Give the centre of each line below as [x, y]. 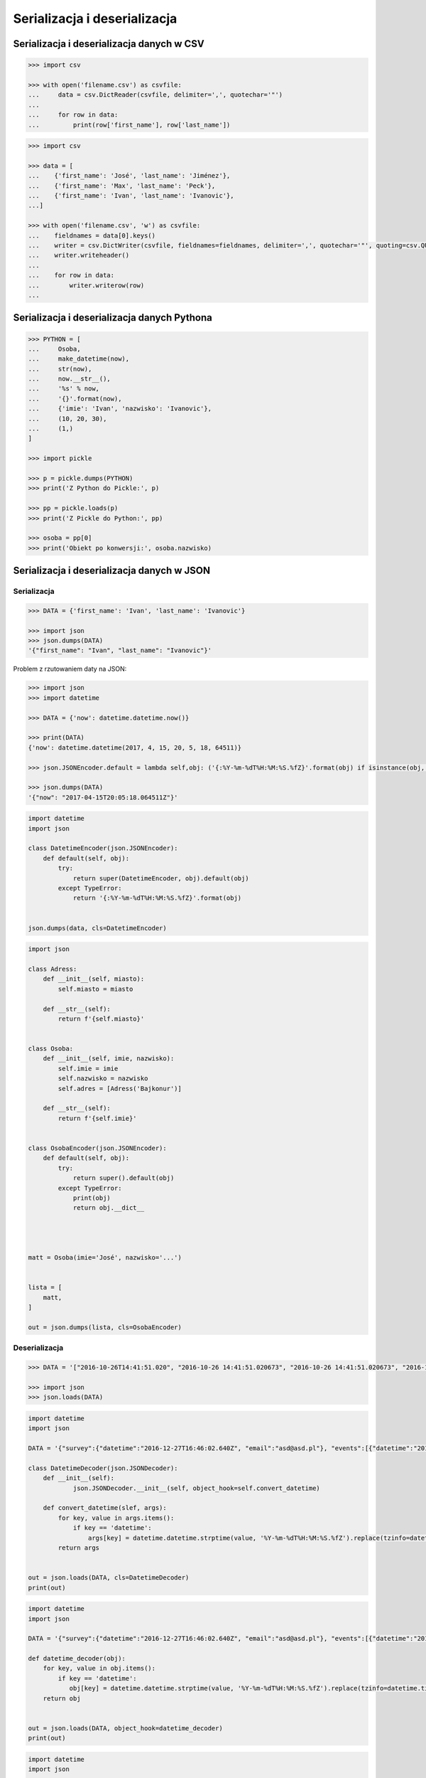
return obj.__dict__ [109, 1208]
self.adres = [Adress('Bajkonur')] [120, 1088]
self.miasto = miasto [95, 989]
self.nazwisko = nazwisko [103, 1079]
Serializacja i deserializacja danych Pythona [113, 318]
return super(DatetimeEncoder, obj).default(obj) [161, 878]
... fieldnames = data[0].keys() [92, 235]
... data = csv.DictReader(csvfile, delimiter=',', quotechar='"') [155, 95]
